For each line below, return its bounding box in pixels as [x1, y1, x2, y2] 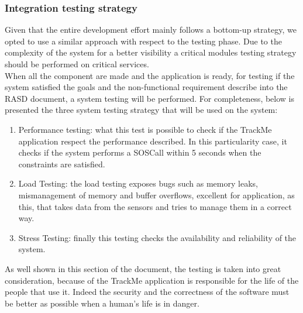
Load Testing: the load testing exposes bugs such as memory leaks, [18, 177, 258, 190]
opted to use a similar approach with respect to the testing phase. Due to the [5, 35, 282, 47]
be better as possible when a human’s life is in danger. [5, 297, 199, 309]
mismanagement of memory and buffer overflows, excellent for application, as [18, 188, 295, 201]
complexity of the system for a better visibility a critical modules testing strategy [5, 46, 297, 59]
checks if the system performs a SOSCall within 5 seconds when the [18, 146, 261, 159]
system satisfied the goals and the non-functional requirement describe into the [5, 81, 288, 93]
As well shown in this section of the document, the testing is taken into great [5, 262, 281, 274]
